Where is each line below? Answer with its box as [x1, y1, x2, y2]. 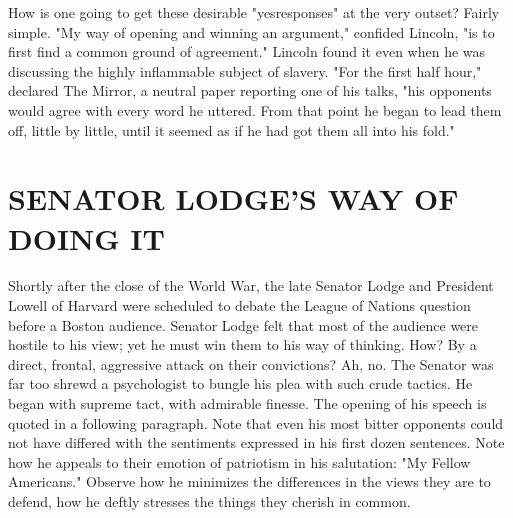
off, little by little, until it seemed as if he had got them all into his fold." [8, 119, 455, 140]
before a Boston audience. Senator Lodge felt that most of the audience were [8, 314, 479, 335]
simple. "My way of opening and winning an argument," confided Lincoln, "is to [8, 21, 495, 42]
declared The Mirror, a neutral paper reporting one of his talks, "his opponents [8, 80, 492, 101]
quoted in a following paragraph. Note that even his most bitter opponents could [8, 412, 504, 433]
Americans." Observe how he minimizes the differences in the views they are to [8, 471, 491, 492]
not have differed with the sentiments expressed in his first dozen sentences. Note [8, 432, 505, 453]
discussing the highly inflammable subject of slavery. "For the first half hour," [8, 60, 482, 81]
